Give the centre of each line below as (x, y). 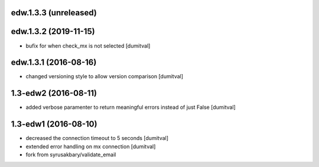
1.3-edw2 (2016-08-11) (54, 93)
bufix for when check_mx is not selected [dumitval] (88, 46)
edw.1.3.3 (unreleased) (54, 13)
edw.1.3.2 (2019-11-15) (53, 31)
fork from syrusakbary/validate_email (71, 155)
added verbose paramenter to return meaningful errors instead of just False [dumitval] (131, 107)
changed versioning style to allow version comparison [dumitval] (104, 76)
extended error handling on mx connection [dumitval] (91, 146)
